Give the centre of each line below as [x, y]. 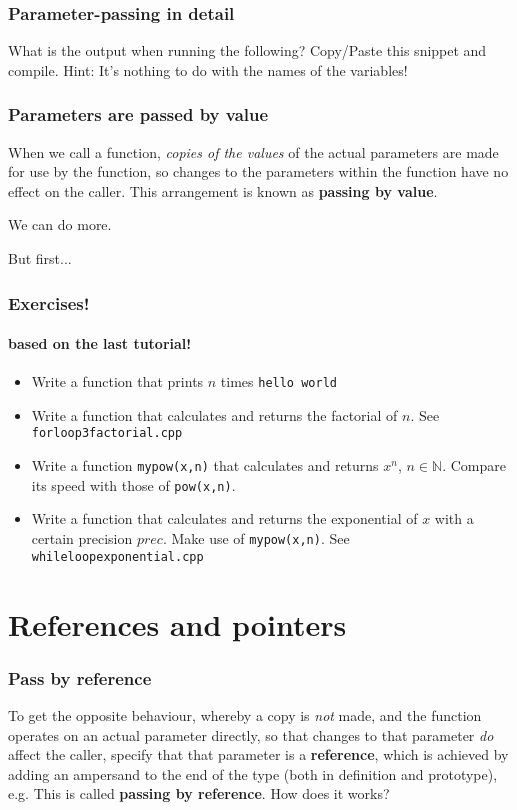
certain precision [82, 538]
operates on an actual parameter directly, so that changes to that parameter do [251, 734]
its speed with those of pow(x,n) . [133, 484]
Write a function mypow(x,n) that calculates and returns [205, 465]
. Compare [474, 465]
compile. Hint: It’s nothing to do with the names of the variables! [208, 69]
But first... [40, 258]
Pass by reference [80, 677]
